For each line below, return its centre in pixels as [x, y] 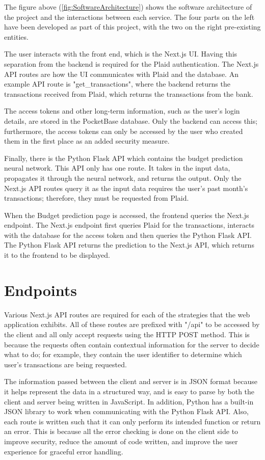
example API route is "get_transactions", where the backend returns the [117, 84]
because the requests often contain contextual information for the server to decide [132, 344]
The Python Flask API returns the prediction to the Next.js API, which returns [129, 245]
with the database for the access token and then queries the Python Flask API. [128, 235]
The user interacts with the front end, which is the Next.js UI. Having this [121, 54]
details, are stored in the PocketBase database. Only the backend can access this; [131, 120]
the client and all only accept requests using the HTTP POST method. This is [127, 334]
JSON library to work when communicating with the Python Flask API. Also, [126, 411]
